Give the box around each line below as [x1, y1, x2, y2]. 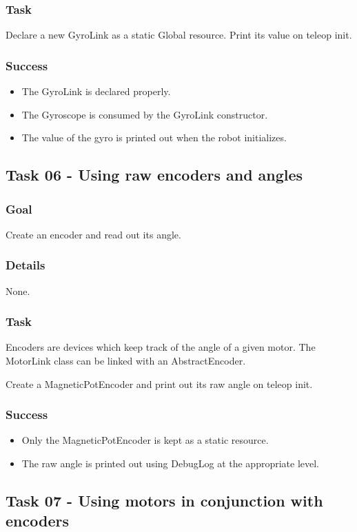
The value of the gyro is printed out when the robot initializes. [21, 130, 287, 145]
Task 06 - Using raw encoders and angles [6, 164, 303, 185]
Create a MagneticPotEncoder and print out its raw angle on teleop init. [6, 376, 313, 391]
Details [6, 256, 45, 274]
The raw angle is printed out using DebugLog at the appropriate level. [21, 456, 320, 471]
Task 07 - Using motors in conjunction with [6, 490, 323, 511]
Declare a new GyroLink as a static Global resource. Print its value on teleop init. [6, 28, 352, 42]
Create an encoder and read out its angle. [6, 227, 181, 241]
